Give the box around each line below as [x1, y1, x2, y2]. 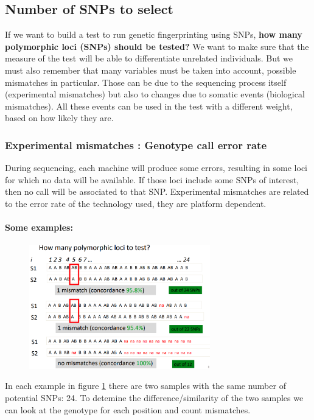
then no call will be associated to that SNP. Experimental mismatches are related [5, 185, 309, 198]
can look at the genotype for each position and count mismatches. [5, 403, 251, 416]
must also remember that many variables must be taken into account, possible [5, 63, 296, 76]
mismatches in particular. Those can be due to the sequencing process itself [5, 75, 287, 88]
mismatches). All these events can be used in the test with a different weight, [5, 99, 293, 112]
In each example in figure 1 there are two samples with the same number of [5, 379, 286, 392]
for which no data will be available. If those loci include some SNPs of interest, [5, 173, 299, 186]
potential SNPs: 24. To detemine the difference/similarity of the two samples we [5, 391, 304, 404]
